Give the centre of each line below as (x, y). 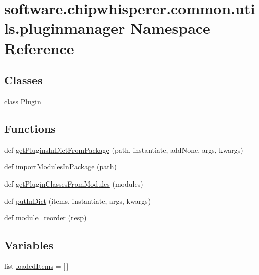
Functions (30, 128)
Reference (39, 48)
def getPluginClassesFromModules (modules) (74, 183)
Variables (29, 245)
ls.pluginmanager (65, 28)
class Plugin (23, 101)
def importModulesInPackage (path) (61, 167)
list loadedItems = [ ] (36, 266)
